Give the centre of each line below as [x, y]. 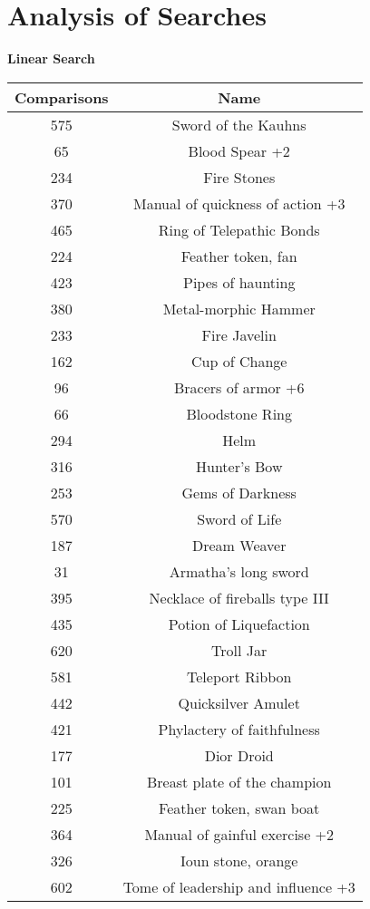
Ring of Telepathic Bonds [239, 229]
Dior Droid [239, 755]
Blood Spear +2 [239, 150]
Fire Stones [239, 177]
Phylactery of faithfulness [239, 729]
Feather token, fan [239, 256]
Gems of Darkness [239, 492]
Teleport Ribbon [239, 676]
